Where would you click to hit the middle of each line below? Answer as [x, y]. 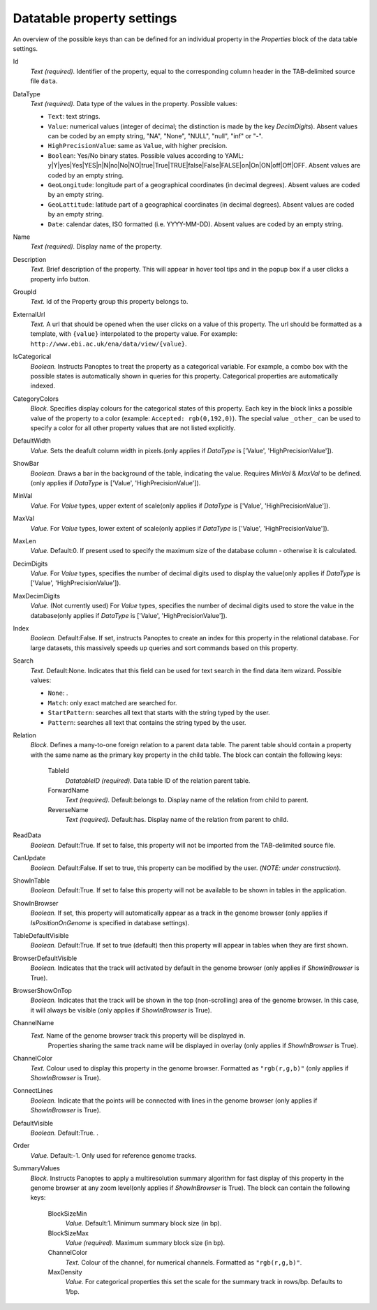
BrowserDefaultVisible [45, 958]
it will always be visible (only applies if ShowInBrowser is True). [121, 1010]
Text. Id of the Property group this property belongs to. [109, 302]
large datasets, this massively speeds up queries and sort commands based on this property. [164, 648]
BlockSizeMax [68, 1233]
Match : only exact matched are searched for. [112, 702]
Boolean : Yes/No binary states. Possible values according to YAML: [146, 155]
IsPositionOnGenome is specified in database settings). [110, 922]
